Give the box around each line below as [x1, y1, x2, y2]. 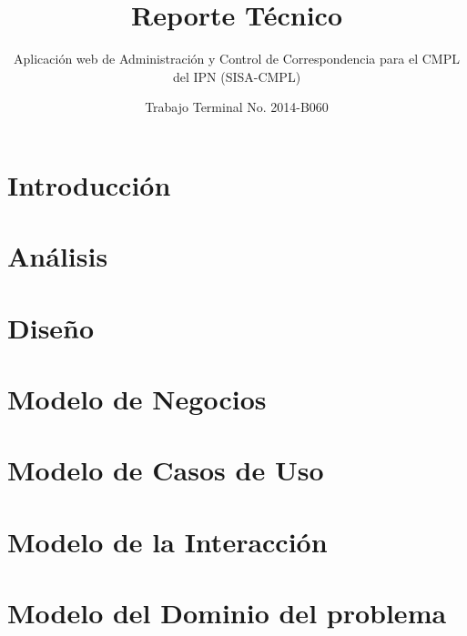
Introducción [7, 166, 171, 203]
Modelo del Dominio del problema [7, 594, 447, 631]
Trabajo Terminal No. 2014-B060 [145, 97, 329, 116]
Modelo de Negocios [7, 380, 267, 418]
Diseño [7, 308, 95, 346]
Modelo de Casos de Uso [7, 451, 324, 489]
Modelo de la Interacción [7, 522, 328, 560]
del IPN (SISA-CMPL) [172, 66, 301, 86]
